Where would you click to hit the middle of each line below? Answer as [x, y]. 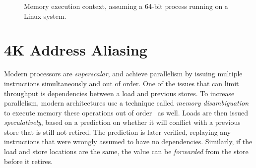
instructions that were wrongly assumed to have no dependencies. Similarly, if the [128, 141]
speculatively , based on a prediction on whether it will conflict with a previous [122, 122]
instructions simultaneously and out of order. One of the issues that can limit [122, 83]
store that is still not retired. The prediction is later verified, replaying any [118, 132]
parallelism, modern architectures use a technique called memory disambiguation [127, 103]
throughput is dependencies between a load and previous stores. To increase [119, 93]
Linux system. [45, 16]
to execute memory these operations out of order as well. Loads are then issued [126, 112]
